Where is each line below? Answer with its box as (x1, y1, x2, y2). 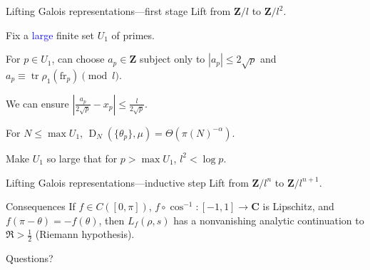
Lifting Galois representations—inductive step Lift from (6, 175, 249, 189)
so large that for (46, 150, 118, 165)
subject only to (139, 51, 205, 66)
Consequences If (6, 199, 76, 214)
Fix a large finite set (6, 27, 94, 42)
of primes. (111, 27, 155, 42)
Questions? (6, 251, 53, 266)
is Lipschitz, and (262, 199, 334, 214)
